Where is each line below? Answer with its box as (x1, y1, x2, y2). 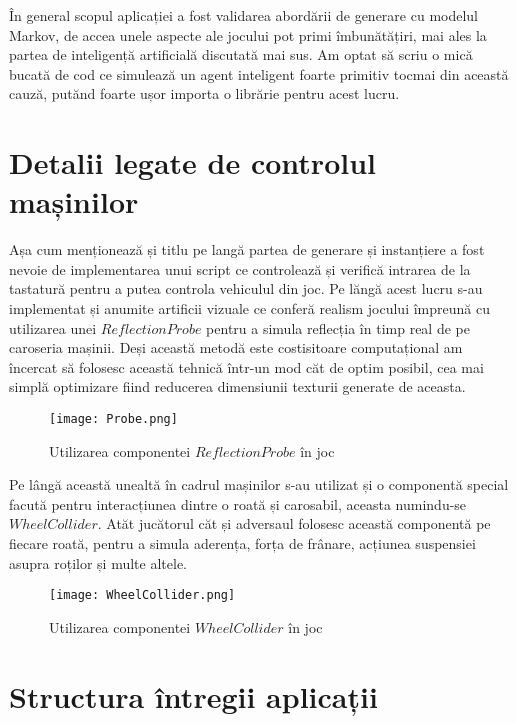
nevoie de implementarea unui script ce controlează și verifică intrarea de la (9, 258, 471, 279)
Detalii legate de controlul (9, 142, 376, 183)
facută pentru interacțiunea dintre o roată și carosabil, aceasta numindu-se (9, 493, 467, 514)
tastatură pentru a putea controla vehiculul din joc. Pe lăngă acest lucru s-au (9, 278, 483, 299)
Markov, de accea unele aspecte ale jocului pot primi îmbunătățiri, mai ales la (9, 24, 487, 45)
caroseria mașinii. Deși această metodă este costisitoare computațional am (9, 337, 463, 358)
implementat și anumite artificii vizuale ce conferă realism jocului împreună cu (9, 298, 490, 319)
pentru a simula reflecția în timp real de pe (206, 317, 470, 338)
